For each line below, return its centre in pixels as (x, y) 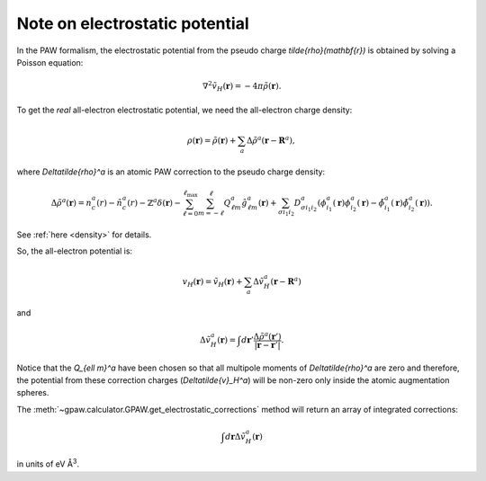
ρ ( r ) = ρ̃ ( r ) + (212, 140)
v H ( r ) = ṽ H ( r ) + (212, 283)
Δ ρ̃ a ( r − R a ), (271, 140)
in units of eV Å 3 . (48, 463)
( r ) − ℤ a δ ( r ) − (154, 202)
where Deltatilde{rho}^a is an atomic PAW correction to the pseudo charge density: (171, 172)
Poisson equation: (50, 62)
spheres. (33, 393)
